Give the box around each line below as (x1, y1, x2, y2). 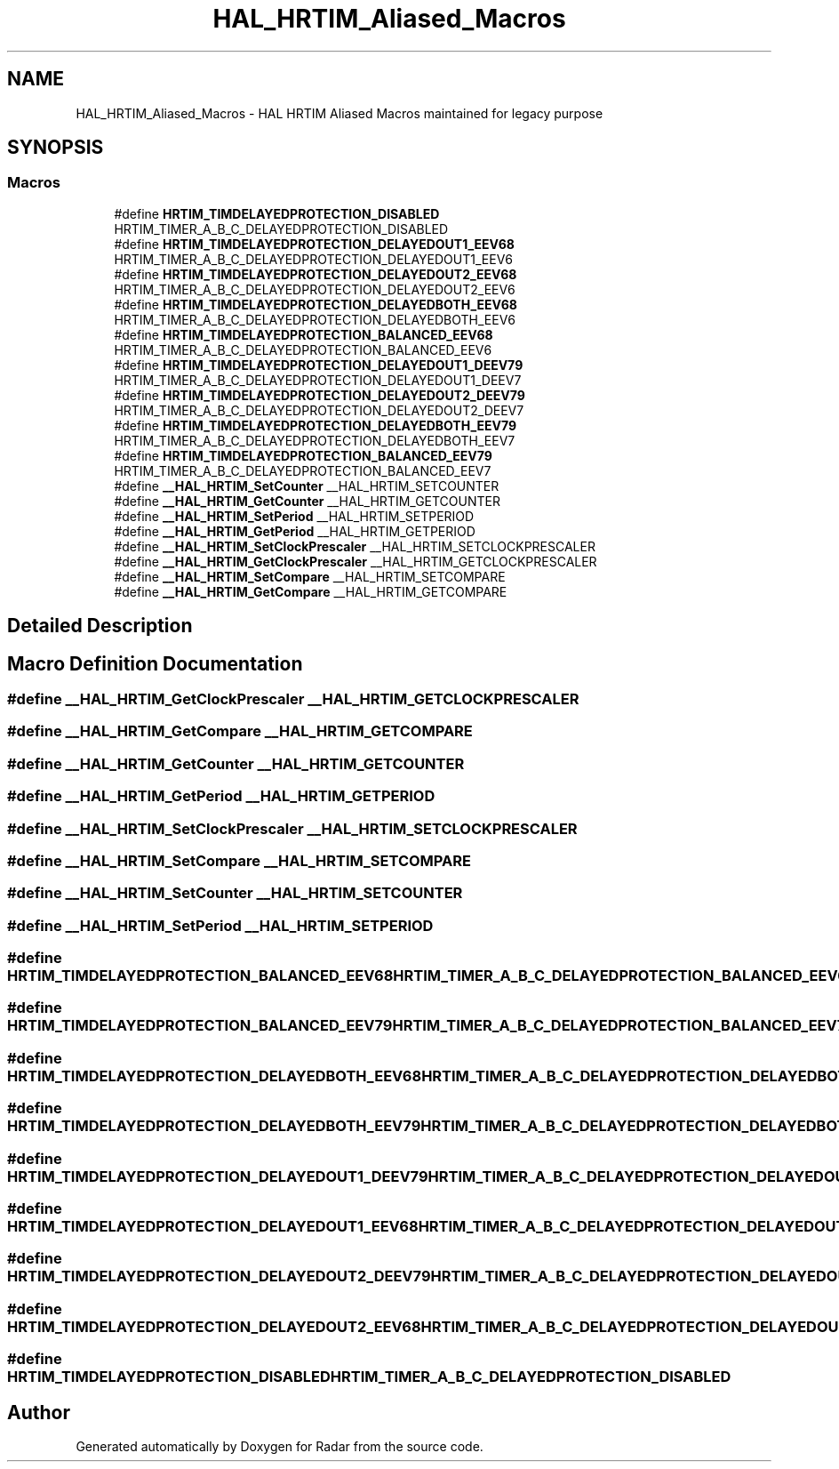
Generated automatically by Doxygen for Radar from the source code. (76, 1438, 483, 1454)
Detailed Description (7, 614, 193, 638)
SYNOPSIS (7, 136, 104, 159)
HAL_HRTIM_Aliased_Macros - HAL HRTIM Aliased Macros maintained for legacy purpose (76, 105, 603, 121)
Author (7, 1401, 70, 1424)
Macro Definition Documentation (7, 652, 303, 675)
